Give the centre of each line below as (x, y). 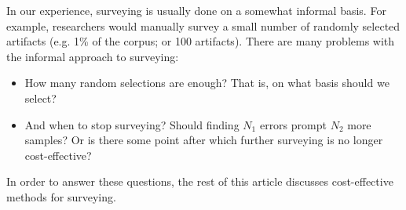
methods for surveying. (61, 196)
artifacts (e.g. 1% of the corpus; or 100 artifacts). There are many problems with (201, 41)
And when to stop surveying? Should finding (132, 124)
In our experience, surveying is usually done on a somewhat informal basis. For (196, 10)
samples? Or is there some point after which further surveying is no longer (204, 140)
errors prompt (293, 124)
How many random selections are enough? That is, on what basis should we (207, 83)
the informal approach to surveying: (93, 56)
